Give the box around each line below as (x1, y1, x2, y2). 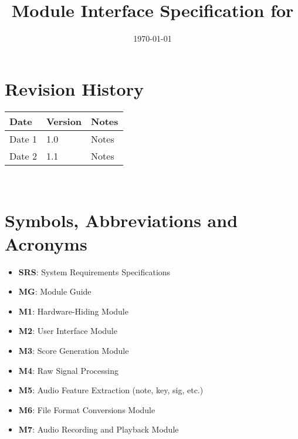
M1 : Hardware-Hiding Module (18, 305, 128, 317)
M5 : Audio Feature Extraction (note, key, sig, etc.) (18, 384, 204, 396)
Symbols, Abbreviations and (5, 208, 238, 232)
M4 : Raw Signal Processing (18, 364, 118, 376)
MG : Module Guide (18, 285, 92, 298)
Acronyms (5, 231, 87, 255)
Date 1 (9, 131, 37, 146)
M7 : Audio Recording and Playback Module (18, 423, 179, 435)
